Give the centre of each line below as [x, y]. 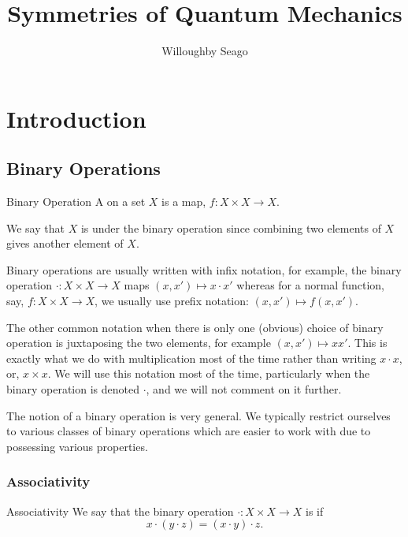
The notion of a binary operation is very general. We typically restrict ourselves [198, 415]
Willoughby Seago [205, 51]
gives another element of [65, 243]
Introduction [76, 118]
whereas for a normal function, [310, 285]
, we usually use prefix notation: [172, 301]
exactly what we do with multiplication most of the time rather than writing [191, 358]
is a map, [184, 201]
